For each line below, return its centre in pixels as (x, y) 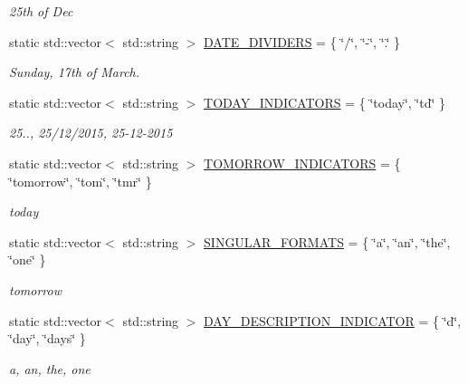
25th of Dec (41, 11)
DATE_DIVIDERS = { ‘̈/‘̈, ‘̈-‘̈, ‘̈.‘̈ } (302, 41)
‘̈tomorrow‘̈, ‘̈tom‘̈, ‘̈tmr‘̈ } (81, 181)
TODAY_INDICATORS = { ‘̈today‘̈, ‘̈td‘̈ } (325, 102)
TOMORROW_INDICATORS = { (302, 163)
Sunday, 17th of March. (75, 72)
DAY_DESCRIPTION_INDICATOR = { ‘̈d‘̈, (333, 320)
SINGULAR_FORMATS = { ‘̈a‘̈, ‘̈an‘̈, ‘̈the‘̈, (327, 241)
